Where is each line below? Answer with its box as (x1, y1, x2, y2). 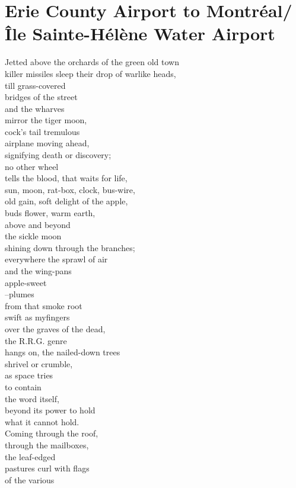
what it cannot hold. (5, 415, 79, 428)
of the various (5, 473, 55, 486)
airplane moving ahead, (5, 137, 90, 149)
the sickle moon (5, 230, 62, 242)
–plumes (5, 288, 34, 300)
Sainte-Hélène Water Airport (32, 21, 275, 46)
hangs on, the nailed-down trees (5, 346, 120, 358)
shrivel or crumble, (5, 357, 73, 370)
